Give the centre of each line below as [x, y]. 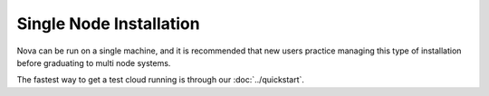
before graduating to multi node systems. [94, 62]
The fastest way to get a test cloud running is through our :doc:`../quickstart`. [161, 80]
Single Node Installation [108, 24]
